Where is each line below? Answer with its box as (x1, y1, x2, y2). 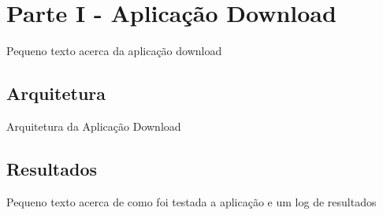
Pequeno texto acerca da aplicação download (6, 43, 222, 59)
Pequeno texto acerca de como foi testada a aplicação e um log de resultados (6, 193, 377, 209)
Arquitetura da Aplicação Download (6, 117, 181, 134)
